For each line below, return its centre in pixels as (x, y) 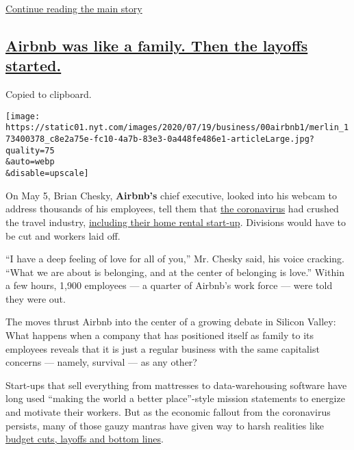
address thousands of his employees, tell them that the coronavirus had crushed (172, 209)
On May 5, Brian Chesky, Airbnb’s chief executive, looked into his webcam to (171, 195)
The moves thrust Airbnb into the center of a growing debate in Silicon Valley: (171, 322)
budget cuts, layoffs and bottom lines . (85, 439)
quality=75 (30, 150)
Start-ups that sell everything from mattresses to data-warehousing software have (176, 385)
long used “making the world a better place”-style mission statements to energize (175, 398)
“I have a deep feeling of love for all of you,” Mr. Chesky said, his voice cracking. (175, 259)
